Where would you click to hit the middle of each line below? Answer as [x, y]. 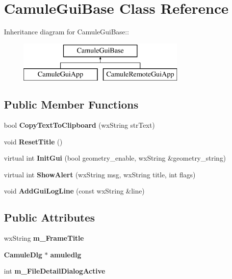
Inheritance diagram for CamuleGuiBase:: [66, 32]
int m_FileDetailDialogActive [55, 271]
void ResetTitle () [33, 141]
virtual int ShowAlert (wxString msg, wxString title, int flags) [100, 174]
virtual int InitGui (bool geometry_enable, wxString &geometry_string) [115, 158]
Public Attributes [50, 217]
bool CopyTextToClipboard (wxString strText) [79, 125]
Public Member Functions [71, 104]
